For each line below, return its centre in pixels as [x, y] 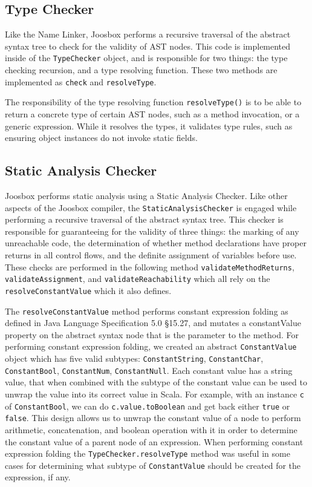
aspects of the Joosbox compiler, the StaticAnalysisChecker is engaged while [151, 207]
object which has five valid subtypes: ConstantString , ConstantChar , [134, 358]
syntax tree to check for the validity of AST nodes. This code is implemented [148, 46]
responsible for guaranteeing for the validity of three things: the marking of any [152, 231]
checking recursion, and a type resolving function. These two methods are [141, 70]
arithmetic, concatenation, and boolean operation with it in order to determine [151, 429]
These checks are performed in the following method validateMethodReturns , [150, 266]
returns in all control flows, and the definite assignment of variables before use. [151, 254]
